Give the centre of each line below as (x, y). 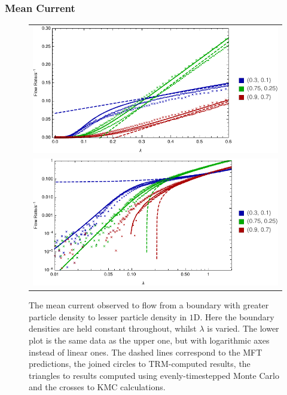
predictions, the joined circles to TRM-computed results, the (140, 364)
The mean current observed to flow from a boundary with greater (149, 305)
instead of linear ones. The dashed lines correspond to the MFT (146, 352)
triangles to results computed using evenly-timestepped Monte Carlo (154, 375)
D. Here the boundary (234, 316)
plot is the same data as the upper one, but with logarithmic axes (149, 340)
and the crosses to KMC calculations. (97, 387)
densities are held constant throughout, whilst (113, 328)
